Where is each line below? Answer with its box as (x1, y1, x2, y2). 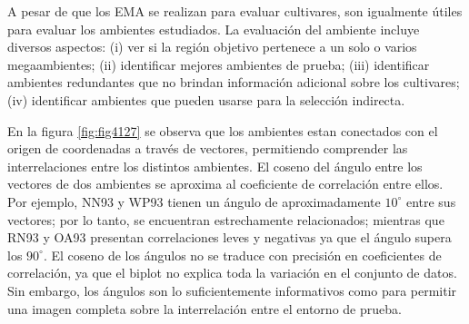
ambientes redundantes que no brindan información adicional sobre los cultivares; (7, 73, 460, 92)
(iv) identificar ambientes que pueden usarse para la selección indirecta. (7, 90, 405, 109)
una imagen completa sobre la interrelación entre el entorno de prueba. (7, 299, 402, 318)
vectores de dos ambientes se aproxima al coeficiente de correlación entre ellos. (7, 174, 444, 193)
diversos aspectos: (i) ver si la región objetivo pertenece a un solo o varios (7, 37, 417, 56)
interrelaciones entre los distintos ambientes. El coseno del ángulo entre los (7, 156, 423, 175)
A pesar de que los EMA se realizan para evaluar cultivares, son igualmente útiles (7, 2, 463, 20)
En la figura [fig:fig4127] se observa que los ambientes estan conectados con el (7, 121, 438, 140)
